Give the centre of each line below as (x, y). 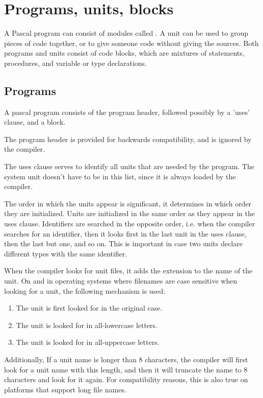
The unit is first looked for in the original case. (89, 308)
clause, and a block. (35, 122)
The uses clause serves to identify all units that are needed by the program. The (129, 166)
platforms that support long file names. (65, 389)
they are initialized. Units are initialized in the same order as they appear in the (129, 213)
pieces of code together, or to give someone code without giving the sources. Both (131, 43)
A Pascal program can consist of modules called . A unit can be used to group (126, 33)
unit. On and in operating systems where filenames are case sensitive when (121, 281)
